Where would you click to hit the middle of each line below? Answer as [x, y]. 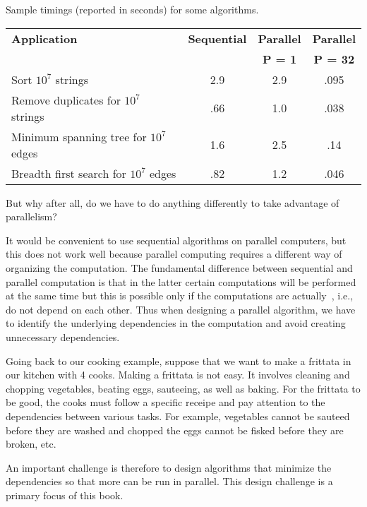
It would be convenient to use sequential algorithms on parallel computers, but [176, 240]
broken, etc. [31, 444]
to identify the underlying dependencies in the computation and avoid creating [176, 323]
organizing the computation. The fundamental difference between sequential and [179, 267]
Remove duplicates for [66, 100]
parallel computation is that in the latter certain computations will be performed [181, 281]
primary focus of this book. [65, 495]
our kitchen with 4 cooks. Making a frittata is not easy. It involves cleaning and [178, 375]
